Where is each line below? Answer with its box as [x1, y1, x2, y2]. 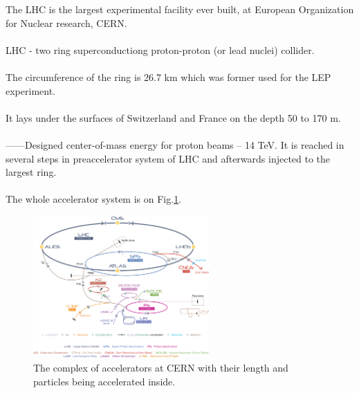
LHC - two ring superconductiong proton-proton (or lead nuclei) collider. [6, 42, 315, 57]
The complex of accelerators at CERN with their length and [33, 360, 288, 374]
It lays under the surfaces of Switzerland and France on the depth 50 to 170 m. [6, 110, 341, 125]
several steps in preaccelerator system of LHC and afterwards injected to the [6, 151, 331, 165]
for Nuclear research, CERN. [6, 15, 127, 30]
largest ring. [6, 165, 57, 179]
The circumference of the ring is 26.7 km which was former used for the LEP [6, 69, 331, 84]
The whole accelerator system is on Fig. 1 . [6, 192, 182, 206]
